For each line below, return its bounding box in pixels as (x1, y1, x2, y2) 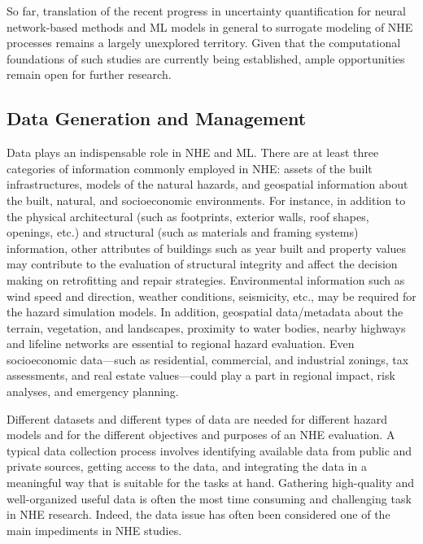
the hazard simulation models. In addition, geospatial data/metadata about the (7, 303, 403, 320)
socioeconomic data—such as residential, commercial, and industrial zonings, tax (7, 350, 409, 368)
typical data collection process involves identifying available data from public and (7, 442, 412, 459)
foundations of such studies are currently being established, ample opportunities (7, 50, 405, 67)
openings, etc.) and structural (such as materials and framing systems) (7, 224, 359, 241)
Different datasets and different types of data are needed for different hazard (7, 410, 388, 427)
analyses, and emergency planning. (7, 383, 179, 400)
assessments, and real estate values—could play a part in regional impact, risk (7, 367, 395, 384)
